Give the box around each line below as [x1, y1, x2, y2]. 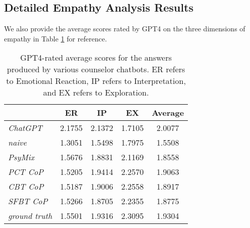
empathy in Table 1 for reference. [4, 33, 107, 43]
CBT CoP [8, 180, 44, 193]
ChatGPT [8, 122, 42, 134]
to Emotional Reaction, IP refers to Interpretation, [6, 75, 186, 87]
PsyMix [8, 151, 34, 163]
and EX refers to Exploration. [43, 86, 149, 99]
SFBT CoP [8, 195, 48, 207]
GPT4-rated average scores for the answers [20, 52, 172, 64]
